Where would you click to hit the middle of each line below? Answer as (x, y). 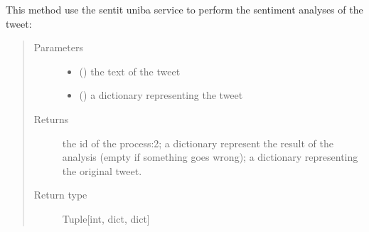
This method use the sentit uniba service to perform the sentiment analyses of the (184, 9)
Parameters (58, 47)
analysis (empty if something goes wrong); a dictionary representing (210, 157)
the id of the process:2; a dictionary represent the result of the (198, 143)
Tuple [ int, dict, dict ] (106, 218)
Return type (60, 195)
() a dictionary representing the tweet (161, 95)
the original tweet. (102, 170)
